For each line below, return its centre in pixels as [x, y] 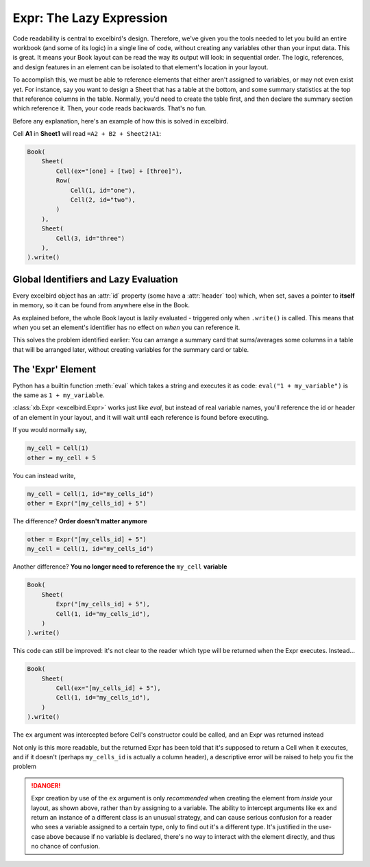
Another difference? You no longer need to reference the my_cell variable [120, 567]
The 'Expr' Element [54, 369]
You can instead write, [44, 475]
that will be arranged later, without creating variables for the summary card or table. [131, 349]
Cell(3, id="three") [90, 238]
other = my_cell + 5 [61, 458]
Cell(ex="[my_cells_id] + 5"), [108, 688]
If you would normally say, [50, 430]
